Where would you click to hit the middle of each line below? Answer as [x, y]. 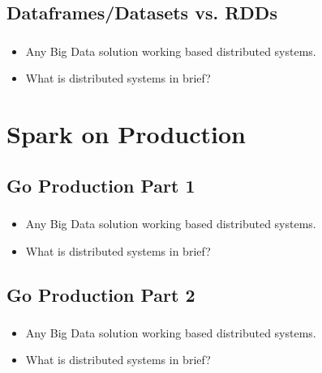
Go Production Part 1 [101, 185]
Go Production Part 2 [101, 294]
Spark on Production [126, 134]
